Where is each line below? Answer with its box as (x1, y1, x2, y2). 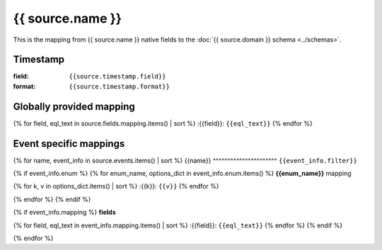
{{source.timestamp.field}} (69, 73, 166, 81)
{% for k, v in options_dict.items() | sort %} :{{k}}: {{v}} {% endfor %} (13, 182, 219, 191)
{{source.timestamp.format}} (69, 82, 170, 90)
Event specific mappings (13, 138, 125, 150)
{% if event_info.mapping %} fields (13, 208, 116, 217)
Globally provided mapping (13, 100, 136, 112)
